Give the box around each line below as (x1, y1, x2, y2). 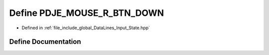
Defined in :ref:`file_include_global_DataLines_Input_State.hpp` (21, 25, 150, 31)
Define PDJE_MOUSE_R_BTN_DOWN (9, 7, 164, 18)
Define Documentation (9, 38, 81, 46)
